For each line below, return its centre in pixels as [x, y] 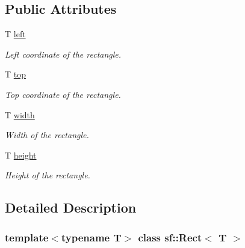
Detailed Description [71, 207]
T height [21, 155]
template [27, 237]
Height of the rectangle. [48, 175]
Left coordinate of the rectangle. [63, 54]
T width [20, 114]
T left [15, 34]
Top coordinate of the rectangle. [63, 94]
